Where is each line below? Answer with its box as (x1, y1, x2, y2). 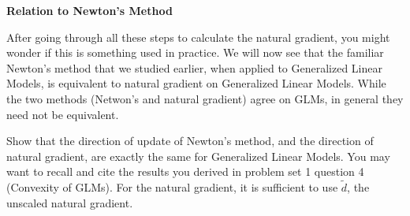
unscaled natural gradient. (6, 194, 133, 210)
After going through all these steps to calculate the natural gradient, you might (6, 28, 390, 45)
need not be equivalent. (6, 106, 119, 122)
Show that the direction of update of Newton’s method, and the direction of (6, 132, 374, 149)
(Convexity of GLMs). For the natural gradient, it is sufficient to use (6, 179, 338, 196)
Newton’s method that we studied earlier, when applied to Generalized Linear (6, 59, 382, 76)
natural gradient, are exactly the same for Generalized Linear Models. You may (6, 147, 390, 164)
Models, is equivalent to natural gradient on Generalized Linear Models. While (6, 75, 386, 91)
